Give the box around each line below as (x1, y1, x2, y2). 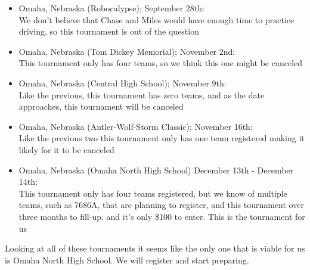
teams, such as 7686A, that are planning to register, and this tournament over (18, 198, 304, 211)
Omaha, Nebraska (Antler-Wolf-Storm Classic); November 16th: (18, 120, 253, 132)
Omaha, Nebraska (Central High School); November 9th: (18, 76, 227, 89)
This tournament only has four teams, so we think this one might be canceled (18, 57, 303, 69)
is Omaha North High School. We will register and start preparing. (5, 253, 249, 266)
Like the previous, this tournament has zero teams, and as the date (18, 88, 265, 101)
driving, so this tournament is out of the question (18, 25, 199, 38)
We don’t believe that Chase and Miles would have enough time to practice (18, 13, 294, 26)
